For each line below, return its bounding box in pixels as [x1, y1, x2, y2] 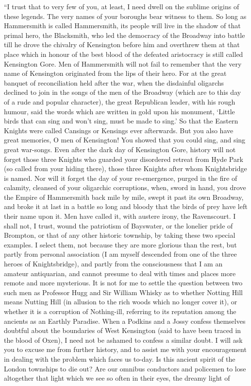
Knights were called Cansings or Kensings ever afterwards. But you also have [4, 125, 234, 135]
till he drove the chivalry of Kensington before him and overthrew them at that [4, 39, 240, 50]
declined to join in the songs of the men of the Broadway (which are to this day [4, 87, 241, 97]
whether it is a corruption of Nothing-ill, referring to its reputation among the [4, 306, 236, 316]
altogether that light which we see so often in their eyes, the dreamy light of [4, 373, 230, 383]
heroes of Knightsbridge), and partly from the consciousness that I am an [4, 259, 223, 269]
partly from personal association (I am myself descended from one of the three [4, 249, 237, 259]
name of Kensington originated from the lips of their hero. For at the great [4, 68, 227, 78]
